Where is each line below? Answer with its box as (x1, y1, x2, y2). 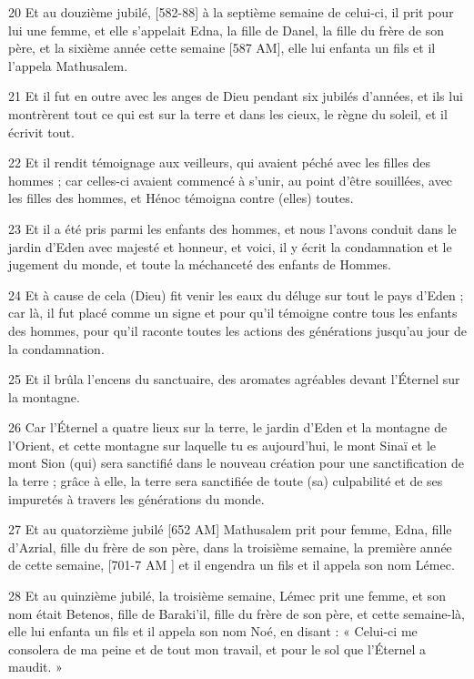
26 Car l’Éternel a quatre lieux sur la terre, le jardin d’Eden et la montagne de (8, 418, 448, 437)
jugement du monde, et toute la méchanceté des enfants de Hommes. (8, 255, 391, 274)
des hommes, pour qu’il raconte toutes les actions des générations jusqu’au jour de (8, 320, 467, 339)
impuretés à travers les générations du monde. (8, 489, 265, 508)
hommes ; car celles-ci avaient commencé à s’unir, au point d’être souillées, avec (8, 170, 453, 189)
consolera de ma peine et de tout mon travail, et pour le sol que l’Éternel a (8, 639, 426, 658)
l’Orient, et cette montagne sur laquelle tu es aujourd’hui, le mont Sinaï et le (8, 435, 437, 454)
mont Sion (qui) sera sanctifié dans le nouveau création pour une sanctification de (8, 453, 464, 472)
